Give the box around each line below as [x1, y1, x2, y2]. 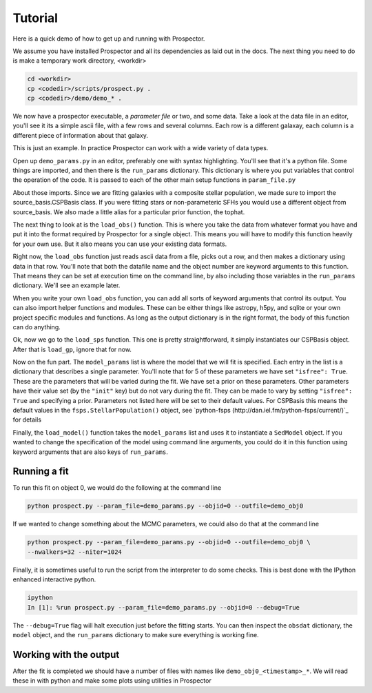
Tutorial [12, 10, 59, 25]
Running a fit [12, 466, 69, 477]
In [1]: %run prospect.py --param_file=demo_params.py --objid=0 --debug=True [27, 603, 300, 611]
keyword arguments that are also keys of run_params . [12, 448, 169, 456]
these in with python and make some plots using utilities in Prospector [12, 676, 211, 685]
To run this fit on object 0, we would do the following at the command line [12, 484, 222, 492]
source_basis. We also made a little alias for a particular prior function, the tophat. [12, 207, 245, 216]
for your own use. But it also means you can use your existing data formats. [12, 240, 227, 248]
